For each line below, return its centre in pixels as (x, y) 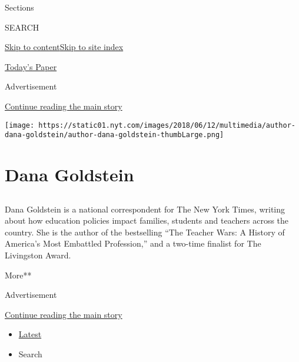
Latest (30, 334)
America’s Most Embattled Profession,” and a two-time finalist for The (133, 243)
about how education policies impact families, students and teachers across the (147, 220)
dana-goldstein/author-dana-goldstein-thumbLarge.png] (114, 135)
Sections (19, 7)
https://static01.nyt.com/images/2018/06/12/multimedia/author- (167, 125)
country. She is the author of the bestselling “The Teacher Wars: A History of (145, 232)
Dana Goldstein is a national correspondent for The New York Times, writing (145, 209)
